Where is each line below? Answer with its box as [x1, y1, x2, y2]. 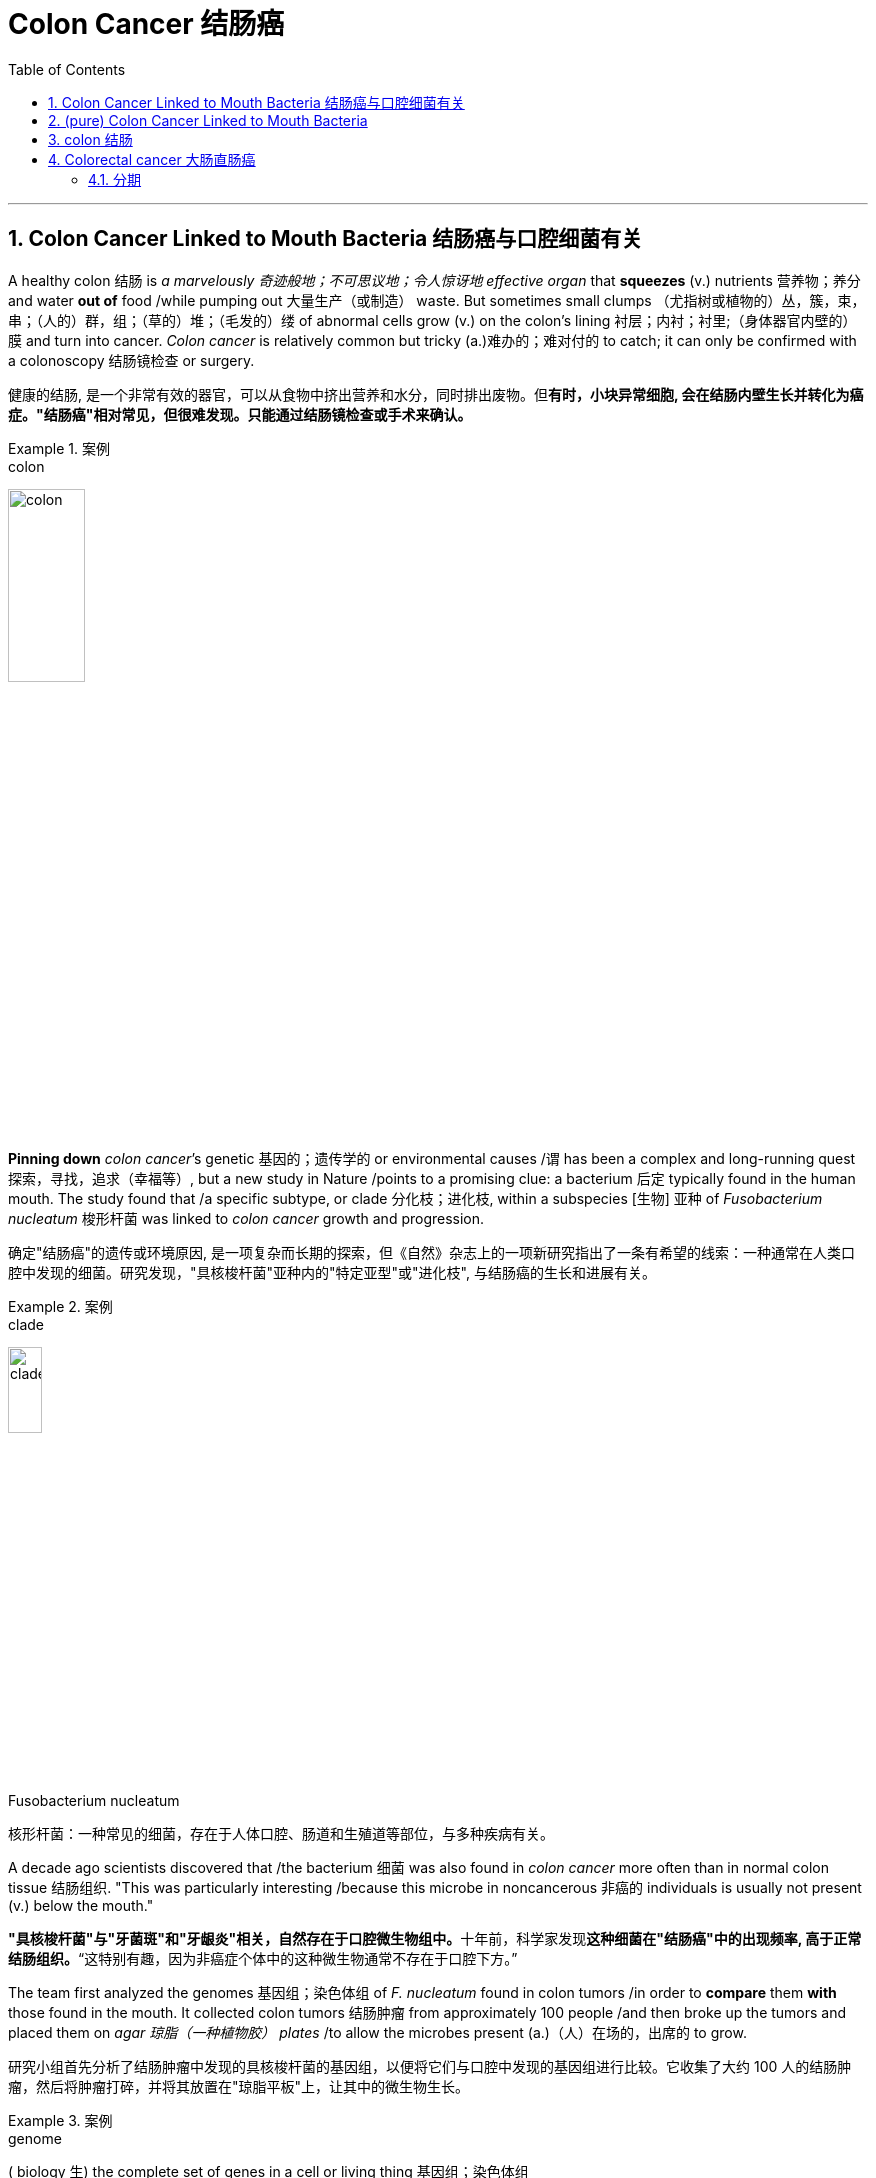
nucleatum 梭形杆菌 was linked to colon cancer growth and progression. [8, 1210, 485, 1228]
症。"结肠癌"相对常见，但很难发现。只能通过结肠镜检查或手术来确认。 [8, 405, 472, 423]
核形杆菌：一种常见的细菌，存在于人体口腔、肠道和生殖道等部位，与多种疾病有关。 [8, 1824, 554, 1842]
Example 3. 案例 [8, 2111, 113, 2129]
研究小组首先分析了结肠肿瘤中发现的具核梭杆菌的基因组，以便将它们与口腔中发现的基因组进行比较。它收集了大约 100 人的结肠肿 [8, 2057, 852, 2075]
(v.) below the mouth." [8, 1896, 154, 1914]
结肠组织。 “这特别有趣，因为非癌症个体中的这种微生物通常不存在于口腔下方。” [8, 1949, 518, 1967]
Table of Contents [8, 60, 126, 78]
